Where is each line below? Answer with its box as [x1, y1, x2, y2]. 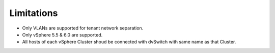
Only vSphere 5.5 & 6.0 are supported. [22, 31, 103, 37]
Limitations [9, 7, 58, 18]
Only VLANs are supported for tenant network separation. [22, 25, 144, 31]
